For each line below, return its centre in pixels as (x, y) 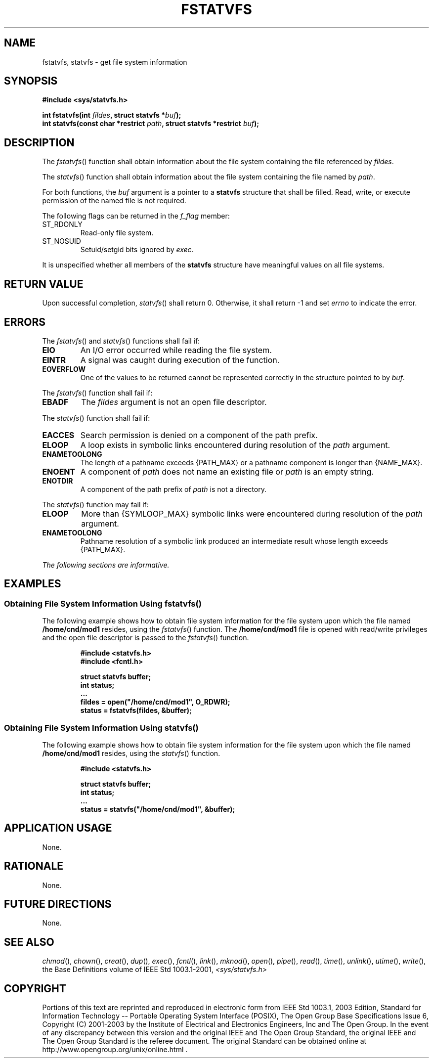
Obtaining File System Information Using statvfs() (101, 728)
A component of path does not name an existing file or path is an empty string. (227, 471)
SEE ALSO (29, 942)
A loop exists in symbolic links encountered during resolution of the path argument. (235, 445)
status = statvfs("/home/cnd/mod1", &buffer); (158, 809)
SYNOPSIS (31, 81)
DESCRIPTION (39, 142)
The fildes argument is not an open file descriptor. (174, 402)
